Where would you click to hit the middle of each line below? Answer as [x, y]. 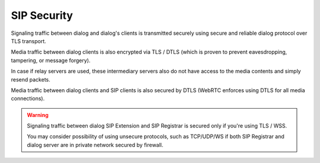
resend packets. [31, 79]
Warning [38, 115]
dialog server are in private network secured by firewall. [95, 145]
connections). [28, 99]
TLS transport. [29, 41]
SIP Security [42, 15]
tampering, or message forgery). [51, 60]
